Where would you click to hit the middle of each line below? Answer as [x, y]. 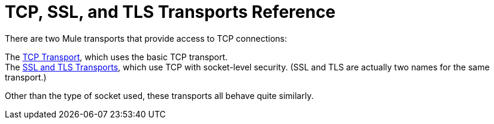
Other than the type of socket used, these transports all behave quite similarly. [159, 95]
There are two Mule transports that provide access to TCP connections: [146, 38]
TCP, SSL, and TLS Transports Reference [170, 12]
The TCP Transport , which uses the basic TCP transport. [116, 57]
